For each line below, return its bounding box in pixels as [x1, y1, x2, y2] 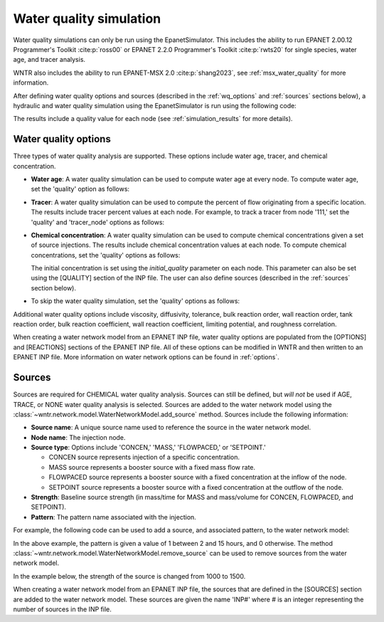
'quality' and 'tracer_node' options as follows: [31, 218, 165, 226]
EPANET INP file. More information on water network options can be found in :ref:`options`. [13, 353, 280, 362]
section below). [31, 283, 76, 292]
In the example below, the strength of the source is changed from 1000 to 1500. [13, 571, 246, 580]
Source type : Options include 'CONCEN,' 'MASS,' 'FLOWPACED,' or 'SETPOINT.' [31, 443, 266, 452]
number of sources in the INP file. [13, 605, 112, 613]
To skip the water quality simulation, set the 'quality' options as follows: [31, 297, 240, 305]
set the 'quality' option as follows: [31, 185, 130, 194]
